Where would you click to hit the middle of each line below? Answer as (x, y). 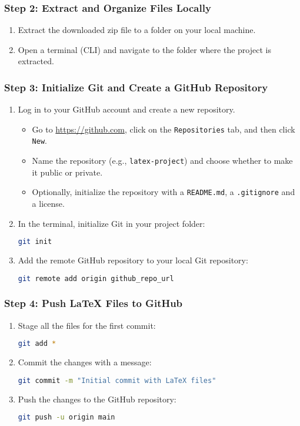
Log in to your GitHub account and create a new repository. (126, 109)
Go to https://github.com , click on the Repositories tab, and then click (164, 129)
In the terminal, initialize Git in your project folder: (111, 223)
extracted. (36, 61)
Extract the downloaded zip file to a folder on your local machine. (137, 30)
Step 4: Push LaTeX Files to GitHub (94, 303)
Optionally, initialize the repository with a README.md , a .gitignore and (164, 192)
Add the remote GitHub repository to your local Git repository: (133, 260)
